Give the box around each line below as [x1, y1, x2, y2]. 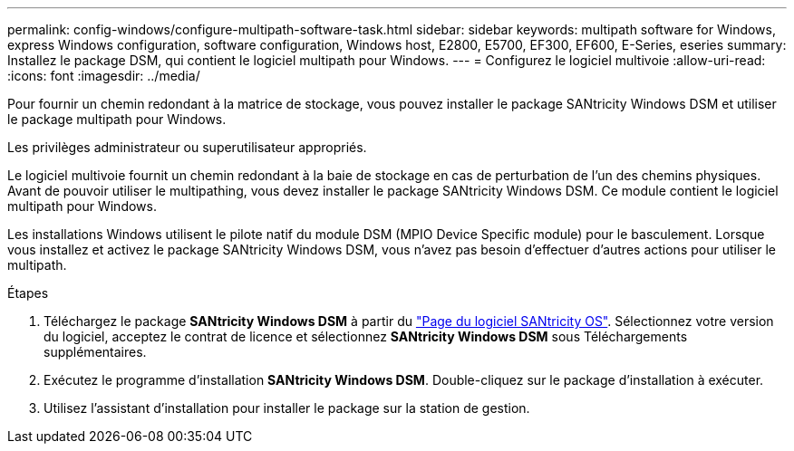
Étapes [7, 285, 49, 301]
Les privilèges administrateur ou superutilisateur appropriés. [7, 139, 367, 155]
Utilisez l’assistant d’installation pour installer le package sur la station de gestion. [44, 400, 530, 416]
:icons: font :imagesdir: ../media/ [7, 68, 200, 83]
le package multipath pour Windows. [7, 111, 227, 127]
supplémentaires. [44, 344, 147, 360]
